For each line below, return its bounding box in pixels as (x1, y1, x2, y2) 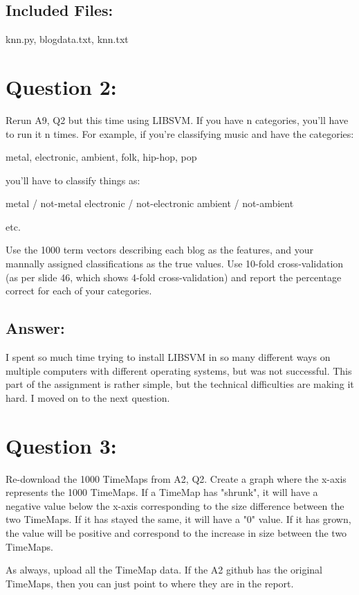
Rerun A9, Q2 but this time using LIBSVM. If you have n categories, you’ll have (6, 112, 349, 127)
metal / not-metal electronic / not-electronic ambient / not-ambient (6, 196, 294, 211)
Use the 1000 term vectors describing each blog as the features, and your (6, 242, 314, 257)
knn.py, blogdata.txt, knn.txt (6, 32, 129, 46)
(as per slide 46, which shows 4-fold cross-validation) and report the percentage (6, 269, 342, 284)
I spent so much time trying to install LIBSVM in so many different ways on (6, 350, 331, 364)
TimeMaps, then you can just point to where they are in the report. (6, 576, 294, 590)
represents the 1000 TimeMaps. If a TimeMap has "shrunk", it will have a (6, 485, 318, 499)
